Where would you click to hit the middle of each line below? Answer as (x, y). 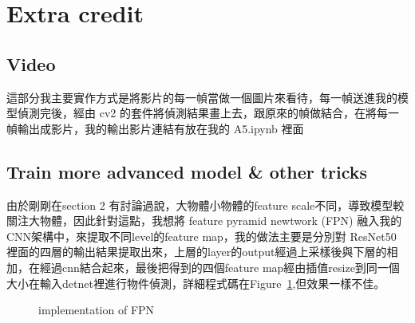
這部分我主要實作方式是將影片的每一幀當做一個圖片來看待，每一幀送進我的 (202, 97)
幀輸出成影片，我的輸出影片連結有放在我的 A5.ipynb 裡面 (155, 128)
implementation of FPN (97, 310)
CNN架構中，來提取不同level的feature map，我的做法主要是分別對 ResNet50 (202, 236)
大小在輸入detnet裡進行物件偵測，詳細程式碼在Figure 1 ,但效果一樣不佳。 (196, 283)
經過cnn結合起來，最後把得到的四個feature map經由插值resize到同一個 (219, 267)
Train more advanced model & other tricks (187, 171)
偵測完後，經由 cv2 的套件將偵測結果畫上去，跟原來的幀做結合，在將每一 (208, 113)
